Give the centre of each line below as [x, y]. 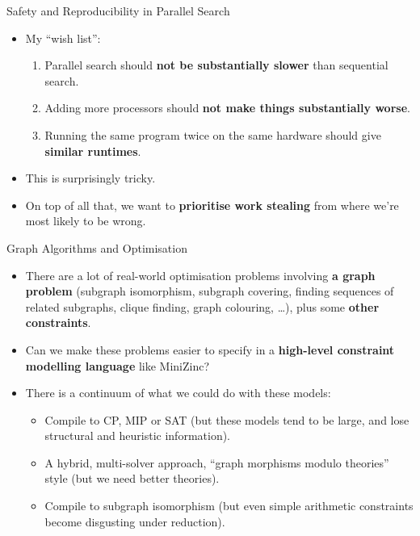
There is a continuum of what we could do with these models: [178, 393]
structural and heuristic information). [138, 435]
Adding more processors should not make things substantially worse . [227, 108]
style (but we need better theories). [132, 478]
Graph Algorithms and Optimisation [97, 247]
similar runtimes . [93, 151]
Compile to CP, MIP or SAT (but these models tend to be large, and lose [227, 419]
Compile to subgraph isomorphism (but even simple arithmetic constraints [229, 506]
